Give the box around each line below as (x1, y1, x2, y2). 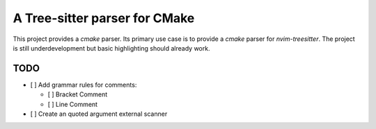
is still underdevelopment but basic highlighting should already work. (13, 44, 210, 52)
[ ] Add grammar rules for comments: (30, 80, 137, 89)
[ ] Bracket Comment (47, 90, 108, 98)
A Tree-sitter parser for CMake (13, 10, 195, 26)
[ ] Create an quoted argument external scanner (30, 110, 168, 118)
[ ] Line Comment (47, 100, 97, 108)
